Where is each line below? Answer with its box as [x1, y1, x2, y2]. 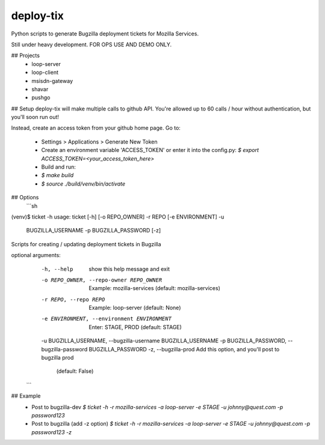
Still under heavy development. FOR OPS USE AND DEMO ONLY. [11, 41, 172, 48]
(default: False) [56, 368, 94, 375]
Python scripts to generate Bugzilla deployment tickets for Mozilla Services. [11, 30, 199, 37]
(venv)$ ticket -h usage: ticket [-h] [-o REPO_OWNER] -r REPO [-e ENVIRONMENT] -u [11, 213, 224, 220]
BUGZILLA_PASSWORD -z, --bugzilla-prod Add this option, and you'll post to [88, 345, 280, 353]
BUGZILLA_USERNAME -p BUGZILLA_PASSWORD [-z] [26, 227, 161, 234]
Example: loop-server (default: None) [88, 304, 181, 312]
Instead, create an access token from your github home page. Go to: [11, 124, 181, 132]
